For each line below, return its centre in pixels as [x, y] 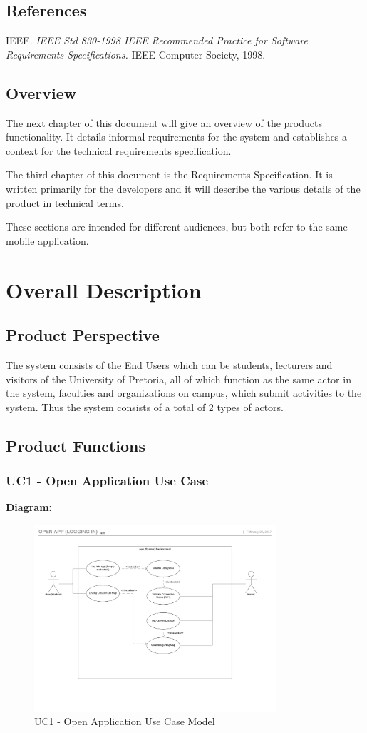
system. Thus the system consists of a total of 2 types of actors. [145, 406]
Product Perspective [83, 335]
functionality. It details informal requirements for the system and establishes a [177, 137]
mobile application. [47, 240]
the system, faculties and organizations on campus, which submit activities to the [184, 393]
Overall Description [104, 289]
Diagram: [29, 507]
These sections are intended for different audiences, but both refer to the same [177, 227]
